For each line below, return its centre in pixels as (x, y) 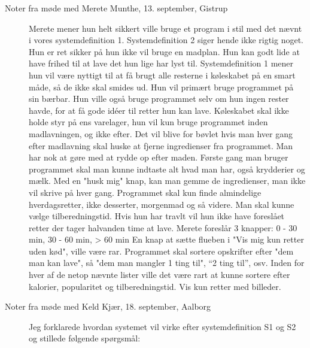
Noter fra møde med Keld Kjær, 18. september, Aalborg (108, 306)
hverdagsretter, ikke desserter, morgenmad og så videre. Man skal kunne (162, 204)
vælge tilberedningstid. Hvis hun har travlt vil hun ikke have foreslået (157, 216)
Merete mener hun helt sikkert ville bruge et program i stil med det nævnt (165, 28)
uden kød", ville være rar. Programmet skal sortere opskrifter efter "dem (161, 251)
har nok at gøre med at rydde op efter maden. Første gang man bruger (159, 157)
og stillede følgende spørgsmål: (85, 338)
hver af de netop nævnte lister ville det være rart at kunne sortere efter (159, 275)
